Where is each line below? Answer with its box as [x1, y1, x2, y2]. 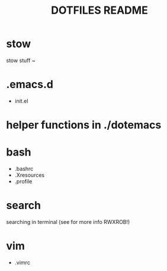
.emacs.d [6, 78, 53, 91]
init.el [14, 97, 28, 104]
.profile [14, 178, 33, 185]
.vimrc [14, 258, 31, 266]
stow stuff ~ [6, 57, 36, 64]
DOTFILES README [51, 4, 148, 17]
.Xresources [14, 172, 45, 179]
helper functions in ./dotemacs [6, 119, 162, 132]
